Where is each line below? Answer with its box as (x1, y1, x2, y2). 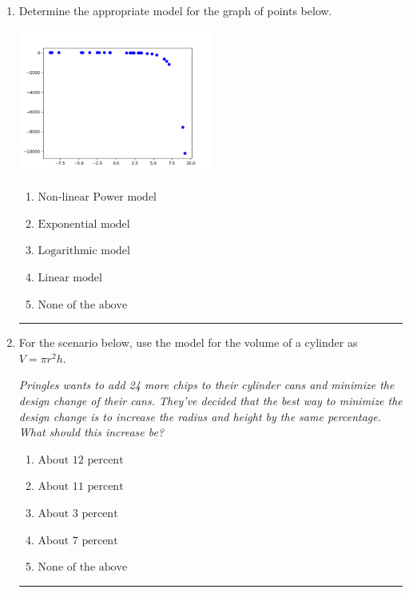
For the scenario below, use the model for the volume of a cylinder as (18, 334, 358, 351)
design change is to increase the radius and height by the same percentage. (18, 408, 381, 424)
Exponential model (38, 218, 130, 230)
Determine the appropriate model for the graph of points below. (18, 2, 332, 18)
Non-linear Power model (38, 192, 157, 204)
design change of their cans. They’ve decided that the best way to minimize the (18, 392, 403, 408)
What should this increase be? (18, 424, 165, 440)
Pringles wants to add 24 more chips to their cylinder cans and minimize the (18, 376, 395, 393)
